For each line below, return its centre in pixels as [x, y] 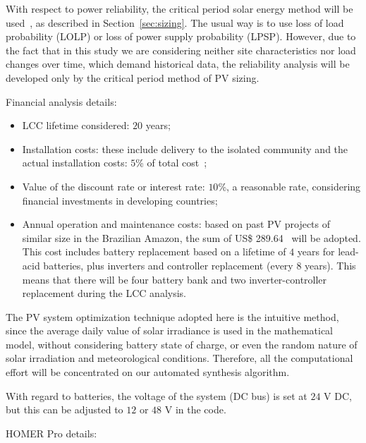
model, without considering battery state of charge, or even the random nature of [182, 344]
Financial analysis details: [61, 101]
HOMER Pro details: [51, 433]
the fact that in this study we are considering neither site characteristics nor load [181, 50]
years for [316, 251]
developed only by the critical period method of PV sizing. [133, 77]
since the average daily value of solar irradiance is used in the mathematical [169, 330]
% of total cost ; [171, 163]
